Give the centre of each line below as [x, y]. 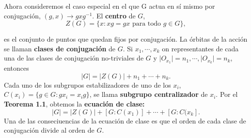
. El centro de [114, 15]
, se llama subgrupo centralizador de [149, 94]
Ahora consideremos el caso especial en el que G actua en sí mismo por [110, 6]
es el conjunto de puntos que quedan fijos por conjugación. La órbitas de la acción [126, 39]
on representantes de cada [200, 48]
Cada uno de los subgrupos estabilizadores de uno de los [87, 84]
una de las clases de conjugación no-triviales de [74, 58]
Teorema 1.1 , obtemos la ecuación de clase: [74, 104]
